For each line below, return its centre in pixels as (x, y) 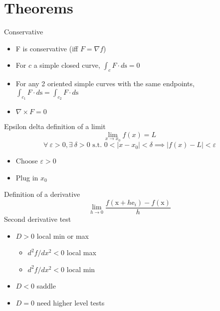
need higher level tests (71, 302)
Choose (27, 161)
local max (81, 252)
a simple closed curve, (67, 65)
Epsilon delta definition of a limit (55, 126)
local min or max (63, 235)
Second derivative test (38, 219)
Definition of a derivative (42, 194)
